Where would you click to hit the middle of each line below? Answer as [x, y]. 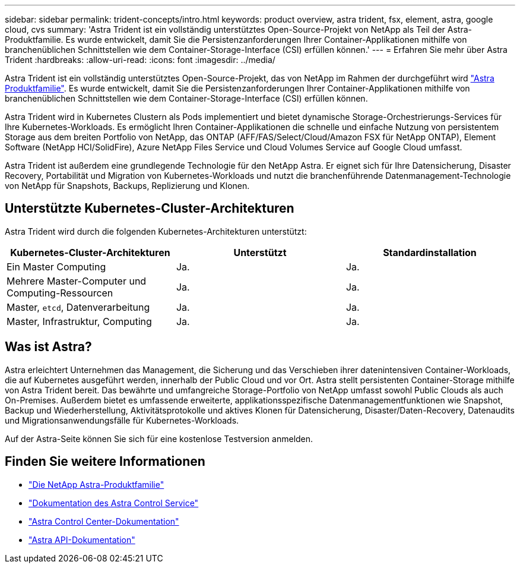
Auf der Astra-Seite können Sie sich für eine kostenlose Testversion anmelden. [159, 438]
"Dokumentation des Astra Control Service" [114, 503]
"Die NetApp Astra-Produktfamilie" [96, 484]
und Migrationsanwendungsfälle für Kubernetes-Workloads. [122, 420]
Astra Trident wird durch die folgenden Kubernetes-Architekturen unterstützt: [156, 231]
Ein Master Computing [56, 266]
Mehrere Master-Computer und [77, 281]
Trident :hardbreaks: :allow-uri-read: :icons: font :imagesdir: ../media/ [140, 60]
